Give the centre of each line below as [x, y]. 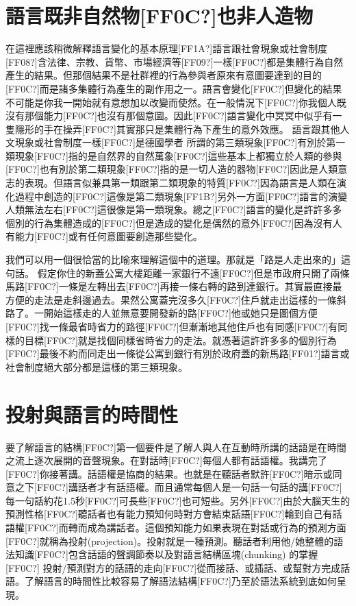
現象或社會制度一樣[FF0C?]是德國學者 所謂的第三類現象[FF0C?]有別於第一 [180, 142]
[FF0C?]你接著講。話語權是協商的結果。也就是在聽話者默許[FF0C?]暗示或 [169, 473]
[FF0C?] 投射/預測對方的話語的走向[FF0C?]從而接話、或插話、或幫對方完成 [173, 567]
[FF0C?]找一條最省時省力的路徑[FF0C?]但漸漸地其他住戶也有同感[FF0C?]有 [172, 326]
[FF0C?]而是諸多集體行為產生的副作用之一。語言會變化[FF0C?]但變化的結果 [174, 88]
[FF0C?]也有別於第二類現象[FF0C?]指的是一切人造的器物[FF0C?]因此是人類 [172, 169]
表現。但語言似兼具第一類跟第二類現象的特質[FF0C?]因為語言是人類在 [180, 183]
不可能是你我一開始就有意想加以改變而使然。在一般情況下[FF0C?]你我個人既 [176, 102]
